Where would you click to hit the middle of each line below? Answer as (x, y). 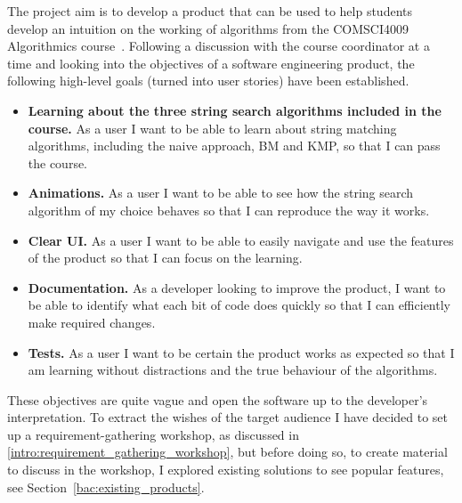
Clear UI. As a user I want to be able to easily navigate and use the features (241, 240)
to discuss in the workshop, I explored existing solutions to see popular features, (226, 470)
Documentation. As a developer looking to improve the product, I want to (237, 287)
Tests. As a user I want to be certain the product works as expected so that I (241, 352)
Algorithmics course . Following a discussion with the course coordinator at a (219, 46)
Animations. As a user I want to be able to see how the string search (221, 193)
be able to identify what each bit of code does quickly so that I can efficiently (239, 305)
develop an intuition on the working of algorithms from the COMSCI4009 (208, 28)
